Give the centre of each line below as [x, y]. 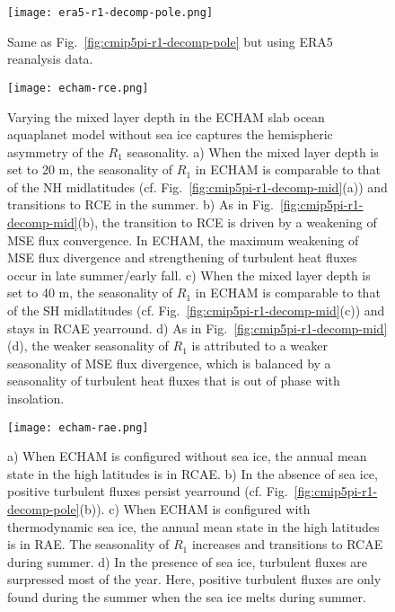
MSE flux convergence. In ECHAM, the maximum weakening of [183, 239]
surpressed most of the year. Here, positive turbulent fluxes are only [194, 579]
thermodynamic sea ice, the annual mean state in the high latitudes [193, 526]
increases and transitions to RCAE [287, 544]
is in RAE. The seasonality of [88, 544]
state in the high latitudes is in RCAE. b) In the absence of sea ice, [193, 473]
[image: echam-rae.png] [78, 427]
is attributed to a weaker [259, 346]
